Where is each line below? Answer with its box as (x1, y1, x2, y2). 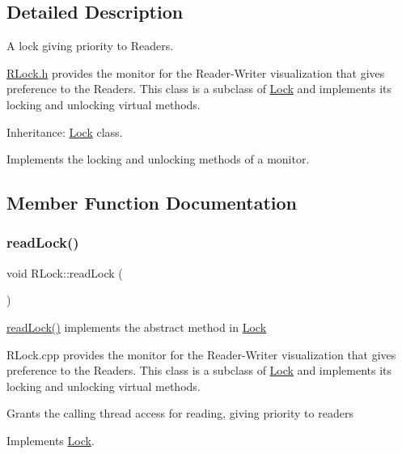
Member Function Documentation (6, 190, 298, 215)
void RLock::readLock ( (6, 264, 123, 281)
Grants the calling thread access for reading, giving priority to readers (6, 405, 353, 422)
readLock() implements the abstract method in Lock (6, 318, 267, 335)
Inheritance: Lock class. (6, 123, 123, 140)
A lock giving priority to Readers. (6, 37, 174, 54)
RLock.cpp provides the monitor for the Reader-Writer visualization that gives (6, 346, 396, 363)
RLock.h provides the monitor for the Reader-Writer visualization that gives (6, 64, 385, 81)
